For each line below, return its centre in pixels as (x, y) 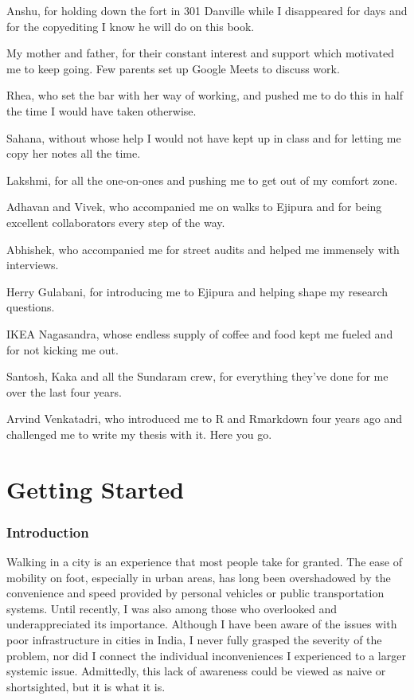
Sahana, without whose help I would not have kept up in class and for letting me (204, 137)
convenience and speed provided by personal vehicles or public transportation (195, 593)
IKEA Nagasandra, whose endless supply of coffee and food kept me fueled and (200, 333)
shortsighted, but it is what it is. (86, 686)
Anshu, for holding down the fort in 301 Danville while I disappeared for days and (207, 10)
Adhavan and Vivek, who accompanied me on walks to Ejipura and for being (194, 207)
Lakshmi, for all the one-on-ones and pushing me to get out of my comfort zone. (202, 180)
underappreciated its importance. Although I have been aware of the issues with (202, 624)
